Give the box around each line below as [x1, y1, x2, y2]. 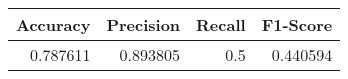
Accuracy [16, 13, 91, 36]
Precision [106, 13, 181, 36]
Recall [196, 13, 246, 36]
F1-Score [261, 13, 333, 36]
